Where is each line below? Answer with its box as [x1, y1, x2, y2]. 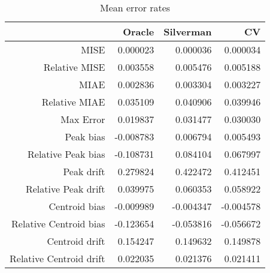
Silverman [163, 25, 212, 38]
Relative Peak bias [28, 147, 105, 161]
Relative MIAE [41, 95, 105, 109]
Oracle [123, 25, 154, 38]
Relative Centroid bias [11, 217, 105, 230]
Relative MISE [43, 60, 105, 74]
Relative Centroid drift [10, 251, 105, 265]
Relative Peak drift [25, 182, 105, 196]
